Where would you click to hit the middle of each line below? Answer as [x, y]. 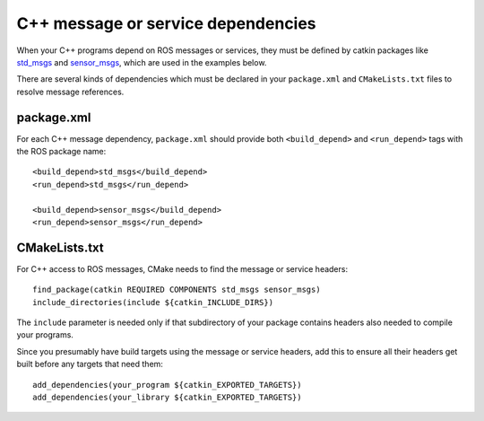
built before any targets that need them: [90, 364]
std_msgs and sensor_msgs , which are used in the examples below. [142, 62]
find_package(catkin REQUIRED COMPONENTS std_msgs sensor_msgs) [177, 290]
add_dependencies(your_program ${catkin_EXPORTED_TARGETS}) [167, 385]
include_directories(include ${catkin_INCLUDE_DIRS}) [153, 302]
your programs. [45, 335]
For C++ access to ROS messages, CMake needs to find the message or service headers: [182, 268]
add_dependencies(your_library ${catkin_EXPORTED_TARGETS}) [167, 397]
